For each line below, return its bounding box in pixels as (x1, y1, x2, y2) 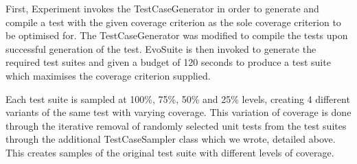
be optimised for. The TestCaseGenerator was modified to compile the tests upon (5, 28, 348, 43)
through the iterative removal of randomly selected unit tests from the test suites (5, 118, 347, 132)
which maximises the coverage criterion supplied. (5, 68, 211, 82)
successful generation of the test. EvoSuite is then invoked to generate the (5, 41, 316, 56)
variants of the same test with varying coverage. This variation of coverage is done (5, 105, 352, 119)
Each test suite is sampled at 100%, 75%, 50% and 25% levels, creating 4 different (5, 91, 350, 106)
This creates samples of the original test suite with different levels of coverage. (5, 145, 334, 159)
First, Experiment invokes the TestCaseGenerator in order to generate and (5, 1, 319, 15)
